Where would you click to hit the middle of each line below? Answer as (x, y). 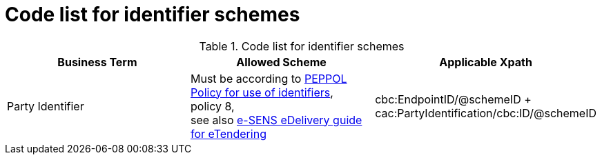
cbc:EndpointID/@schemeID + (453, 99)
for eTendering (228, 133)
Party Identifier (46, 106)
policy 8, (212, 106)
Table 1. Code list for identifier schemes (302, 46)
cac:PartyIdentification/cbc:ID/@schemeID (486, 113)
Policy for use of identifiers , (262, 92)
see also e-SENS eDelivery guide (276, 120)
